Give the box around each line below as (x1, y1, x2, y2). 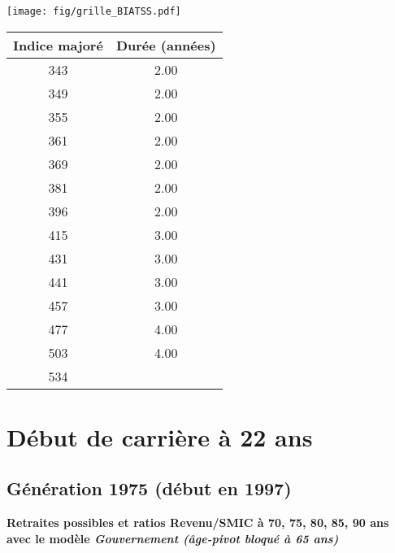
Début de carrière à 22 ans (7, 420, 313, 453)
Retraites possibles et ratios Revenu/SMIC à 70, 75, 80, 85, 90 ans (7, 514, 389, 531)
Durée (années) (115, 35, 216, 54)
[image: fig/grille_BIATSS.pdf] (7, 6, 181, 17)
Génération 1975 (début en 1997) (7, 476, 292, 501)
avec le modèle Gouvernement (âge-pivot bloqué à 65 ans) (7, 529, 339, 546)
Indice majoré (13, 35, 103, 54)
